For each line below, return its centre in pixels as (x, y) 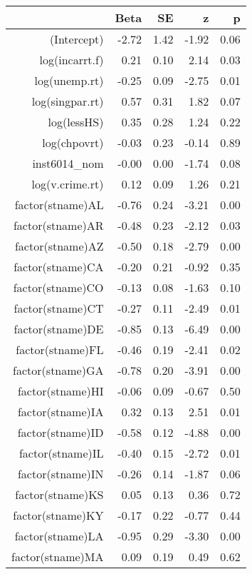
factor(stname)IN (61, 474)
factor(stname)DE (59, 329)
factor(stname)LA (59, 536)
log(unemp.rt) (69, 80)
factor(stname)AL (59, 205)
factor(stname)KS (59, 494)
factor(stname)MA (58, 557)
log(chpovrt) (73, 142)
